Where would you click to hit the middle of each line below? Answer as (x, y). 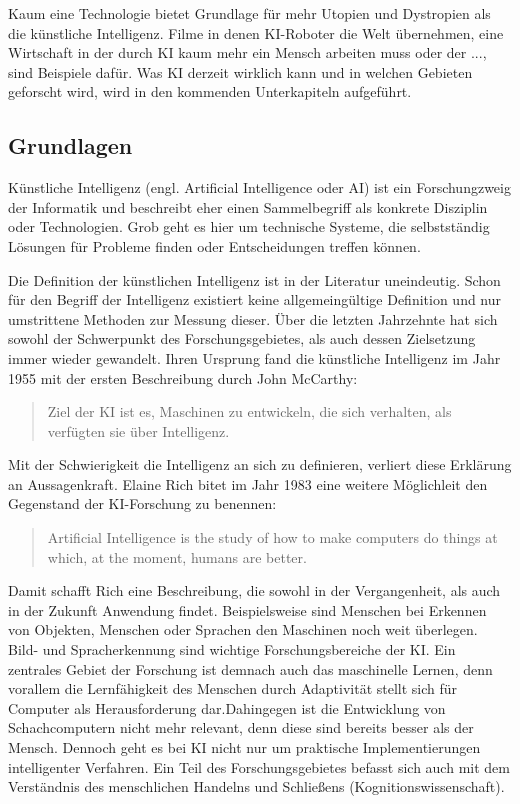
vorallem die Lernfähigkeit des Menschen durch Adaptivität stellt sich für (233, 688)
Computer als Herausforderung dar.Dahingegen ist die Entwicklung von (227, 707)
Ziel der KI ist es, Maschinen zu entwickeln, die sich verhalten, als (249, 411)
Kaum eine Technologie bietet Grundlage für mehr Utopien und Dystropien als (249, 13)
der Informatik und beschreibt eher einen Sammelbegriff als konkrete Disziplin (248, 206)
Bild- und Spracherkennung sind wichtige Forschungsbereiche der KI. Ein (232, 649)
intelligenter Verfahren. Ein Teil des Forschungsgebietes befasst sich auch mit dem (259, 766)
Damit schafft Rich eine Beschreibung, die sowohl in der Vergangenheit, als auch (254, 590)
